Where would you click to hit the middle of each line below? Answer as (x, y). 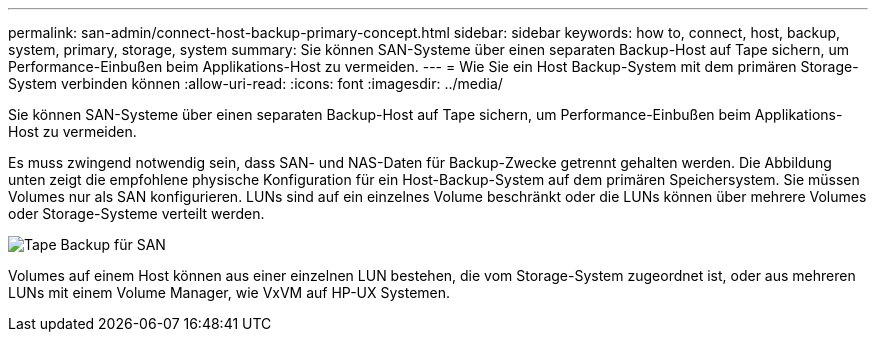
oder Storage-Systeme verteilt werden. (136, 213)
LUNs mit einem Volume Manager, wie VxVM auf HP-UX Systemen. (229, 292)
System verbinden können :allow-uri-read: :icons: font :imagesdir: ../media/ (255, 83)
